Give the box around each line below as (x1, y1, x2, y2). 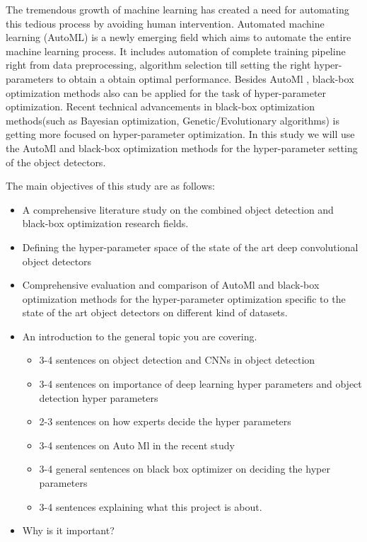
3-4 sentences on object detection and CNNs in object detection (39, 352, 315, 367)
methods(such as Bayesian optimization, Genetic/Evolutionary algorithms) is (6, 113, 339, 127)
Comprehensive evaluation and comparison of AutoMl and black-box (22, 277, 320, 292)
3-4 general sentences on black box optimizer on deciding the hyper (39, 461, 330, 476)
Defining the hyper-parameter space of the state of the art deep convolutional (22, 239, 359, 254)
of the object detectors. (6, 154, 106, 169)
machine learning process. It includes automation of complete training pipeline (6, 43, 346, 58)
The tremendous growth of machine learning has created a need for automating (6, 2, 349, 16)
